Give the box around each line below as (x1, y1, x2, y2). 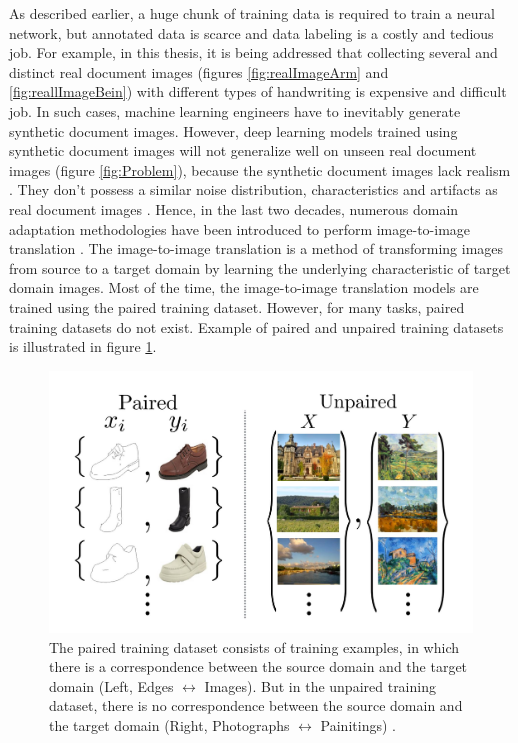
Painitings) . (320, 715, 396, 735)
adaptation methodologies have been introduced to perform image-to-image (9, 218, 471, 239)
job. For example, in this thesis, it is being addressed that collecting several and (9, 42, 498, 63)
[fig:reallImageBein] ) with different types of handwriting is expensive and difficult (9, 81, 507, 102)
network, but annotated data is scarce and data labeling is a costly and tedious (9, 22, 494, 43)
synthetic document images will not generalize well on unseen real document (9, 140, 477, 161)
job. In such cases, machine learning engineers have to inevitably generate (9, 100, 461, 121)
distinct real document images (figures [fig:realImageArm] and (9, 61, 389, 82)
